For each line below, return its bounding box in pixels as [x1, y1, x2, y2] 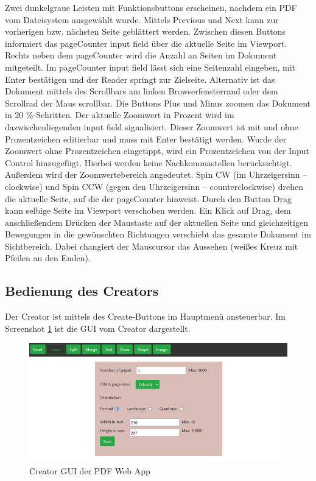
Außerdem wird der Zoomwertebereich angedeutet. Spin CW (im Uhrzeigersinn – [5, 168, 307, 181]
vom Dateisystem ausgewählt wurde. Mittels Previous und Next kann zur [5, 13, 279, 26]
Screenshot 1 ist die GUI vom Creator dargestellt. [5, 321, 191, 334]
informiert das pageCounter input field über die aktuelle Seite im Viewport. [5, 37, 287, 49]
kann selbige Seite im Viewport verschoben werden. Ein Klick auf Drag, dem [5, 204, 291, 217]
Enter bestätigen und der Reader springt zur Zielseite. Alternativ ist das [5, 72, 275, 85]
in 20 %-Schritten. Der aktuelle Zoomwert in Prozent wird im [5, 108, 234, 121]
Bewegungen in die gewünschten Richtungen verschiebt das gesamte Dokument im [5, 228, 311, 240]
